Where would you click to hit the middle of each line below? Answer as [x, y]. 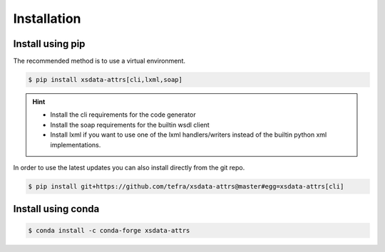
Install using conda [56, 209]
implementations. [76, 145]
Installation [47, 19]
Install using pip [49, 44]
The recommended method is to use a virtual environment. [99, 61]
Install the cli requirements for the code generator [123, 115]
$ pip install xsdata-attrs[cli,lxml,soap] [106, 80]
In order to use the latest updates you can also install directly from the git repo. [129, 167]
